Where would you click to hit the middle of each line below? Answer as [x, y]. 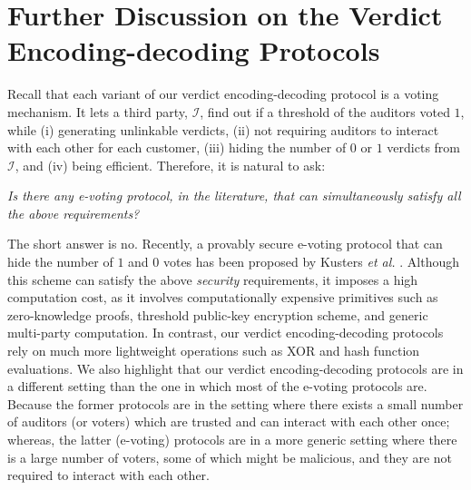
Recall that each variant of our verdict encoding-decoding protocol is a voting [223, 94]
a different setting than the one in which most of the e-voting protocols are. [217, 386]
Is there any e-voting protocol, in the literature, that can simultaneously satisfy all [234, 196]
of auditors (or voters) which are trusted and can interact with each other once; [229, 421]
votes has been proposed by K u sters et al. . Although [311, 262]
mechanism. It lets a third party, [98, 111]
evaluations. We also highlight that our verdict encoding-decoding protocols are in [235, 368]
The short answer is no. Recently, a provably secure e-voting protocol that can [225, 244]
